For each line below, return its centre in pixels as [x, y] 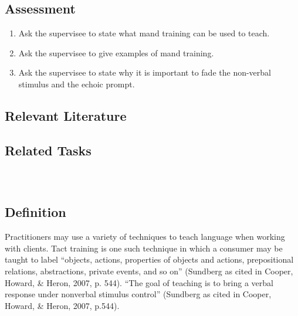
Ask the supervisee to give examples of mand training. [116, 52]
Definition [35, 212]
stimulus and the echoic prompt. [77, 84]
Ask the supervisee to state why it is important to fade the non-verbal [145, 72]
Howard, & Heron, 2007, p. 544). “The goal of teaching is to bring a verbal [139, 282]
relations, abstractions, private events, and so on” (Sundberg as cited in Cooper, [149, 271]
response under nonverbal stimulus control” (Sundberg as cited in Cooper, [138, 294]
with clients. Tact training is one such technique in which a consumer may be [144, 248]
